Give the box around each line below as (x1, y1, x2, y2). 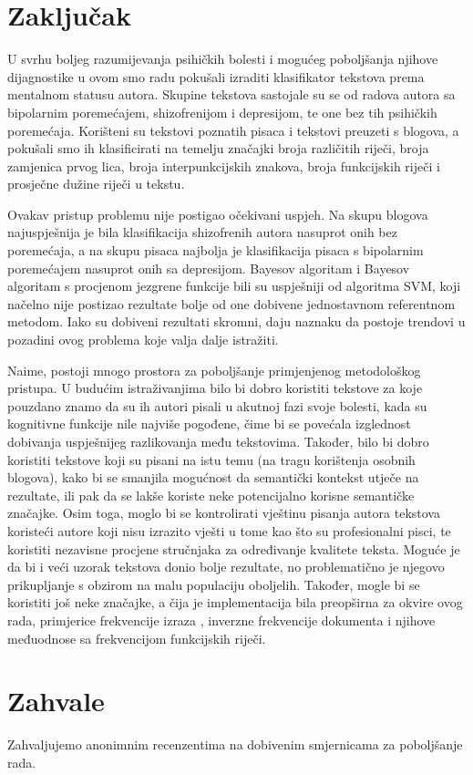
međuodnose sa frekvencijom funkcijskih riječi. (7, 628, 266, 647)
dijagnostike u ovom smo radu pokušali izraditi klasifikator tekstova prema (7, 67, 425, 86)
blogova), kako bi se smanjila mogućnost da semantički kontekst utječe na (7, 468, 419, 487)
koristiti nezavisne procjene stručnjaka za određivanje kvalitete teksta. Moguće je (7, 539, 460, 558)
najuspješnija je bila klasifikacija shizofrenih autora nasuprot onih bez (7, 222, 397, 242)
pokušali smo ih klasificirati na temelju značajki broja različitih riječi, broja (7, 139, 429, 158)
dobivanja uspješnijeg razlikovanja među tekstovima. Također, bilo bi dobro (7, 432, 429, 450)
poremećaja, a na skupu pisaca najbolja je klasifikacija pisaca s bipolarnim (7, 241, 424, 260)
